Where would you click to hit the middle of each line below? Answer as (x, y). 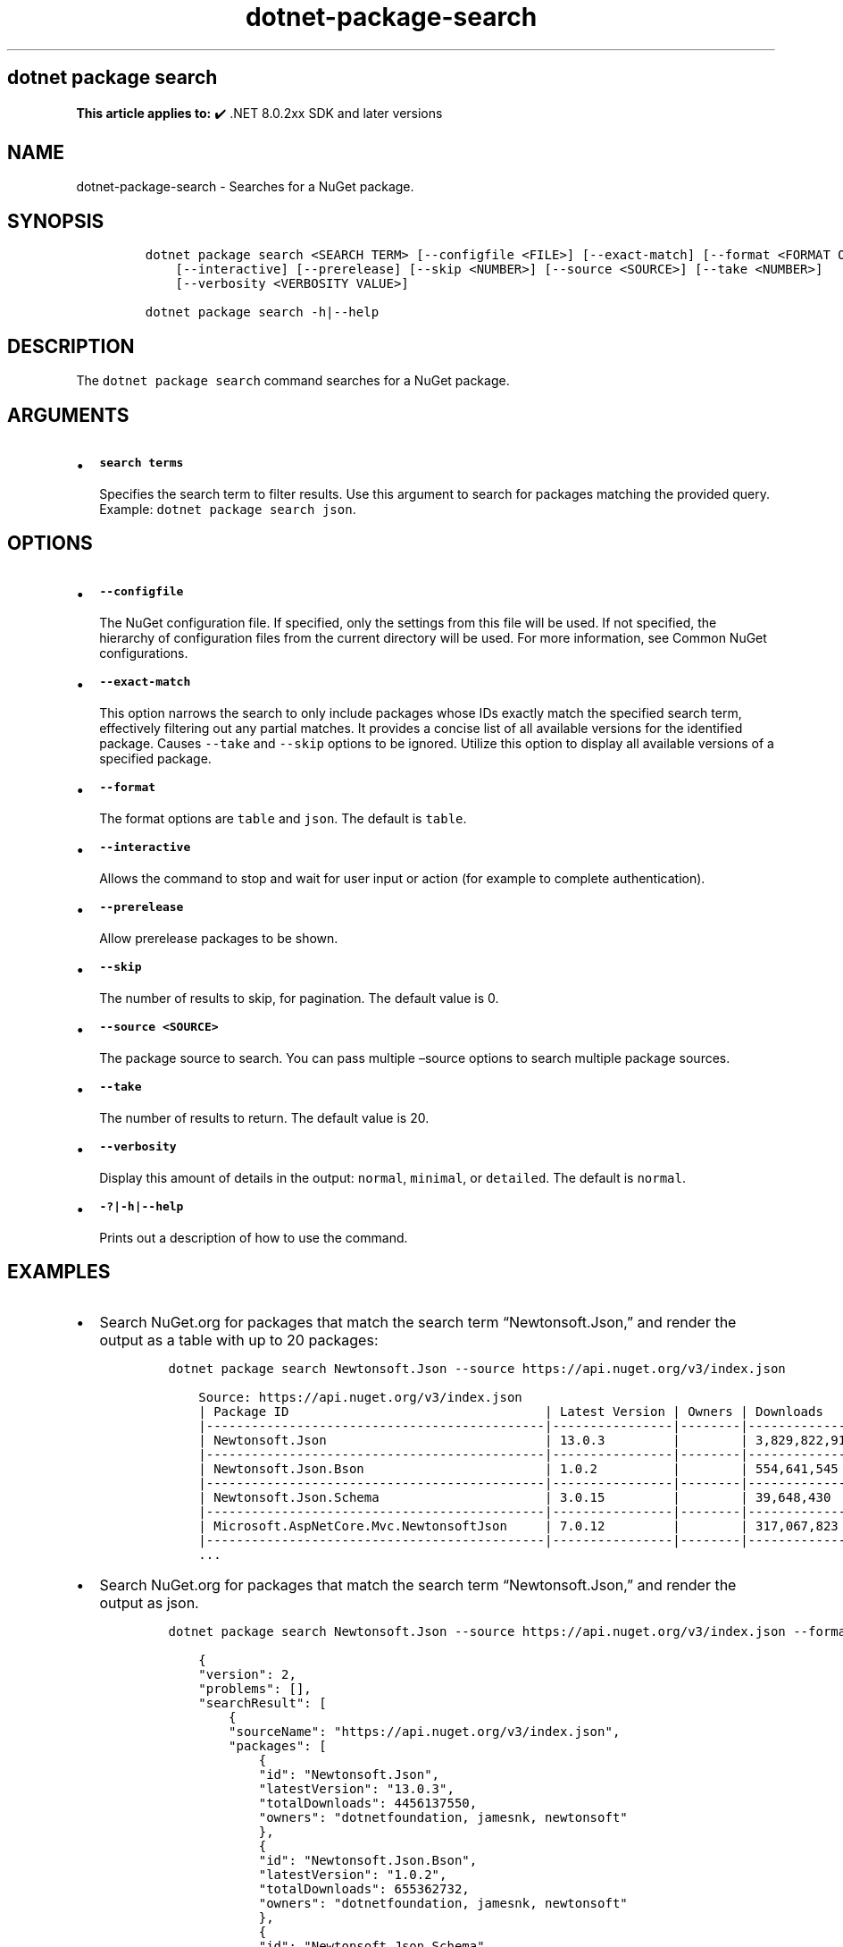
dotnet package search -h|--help (262, 312)
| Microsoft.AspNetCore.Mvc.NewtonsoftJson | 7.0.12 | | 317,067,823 (518, 1526)
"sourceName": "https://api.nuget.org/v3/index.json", (425, 1731)
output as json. (149, 1602)
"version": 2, (247, 1674)
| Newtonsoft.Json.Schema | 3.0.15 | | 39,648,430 (515, 1497)
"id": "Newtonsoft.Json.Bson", (368, 1860)
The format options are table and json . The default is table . (283, 818)
